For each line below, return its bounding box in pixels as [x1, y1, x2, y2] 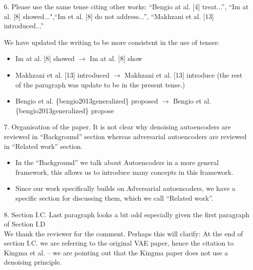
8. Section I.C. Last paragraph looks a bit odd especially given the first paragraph [4, 209, 250, 219]
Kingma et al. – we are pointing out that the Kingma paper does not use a [4, 247, 228, 257]
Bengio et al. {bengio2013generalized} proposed [15, 96, 158, 106]
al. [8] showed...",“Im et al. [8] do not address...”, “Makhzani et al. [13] [4, 11, 214, 21]
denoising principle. [4, 257, 62, 267]
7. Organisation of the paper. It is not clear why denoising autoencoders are [4, 122, 231, 132]
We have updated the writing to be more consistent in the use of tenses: [4, 37, 220, 47]
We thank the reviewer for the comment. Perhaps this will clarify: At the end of [4, 228, 243, 238]
